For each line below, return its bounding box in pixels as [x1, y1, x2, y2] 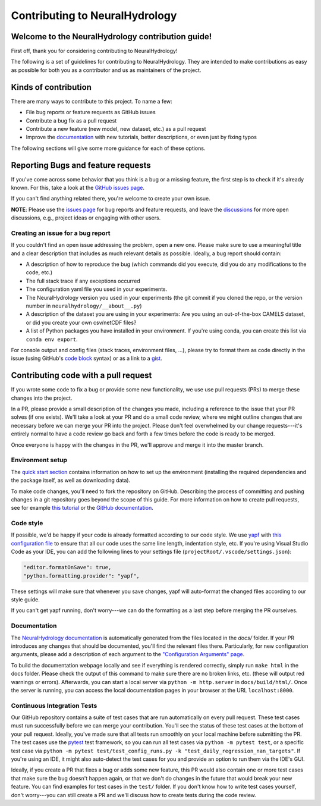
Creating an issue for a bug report [11, 229, 111, 237]
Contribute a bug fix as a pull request [26, 117, 117, 124]
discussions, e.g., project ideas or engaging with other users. [11, 214, 161, 221]
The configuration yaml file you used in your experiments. [26, 286, 168, 293]
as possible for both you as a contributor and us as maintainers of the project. [11, 66, 202, 74]
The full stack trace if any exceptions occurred [26, 277, 140, 284]
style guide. [11, 596, 40, 603]
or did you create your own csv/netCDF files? [26, 319, 137, 326]
